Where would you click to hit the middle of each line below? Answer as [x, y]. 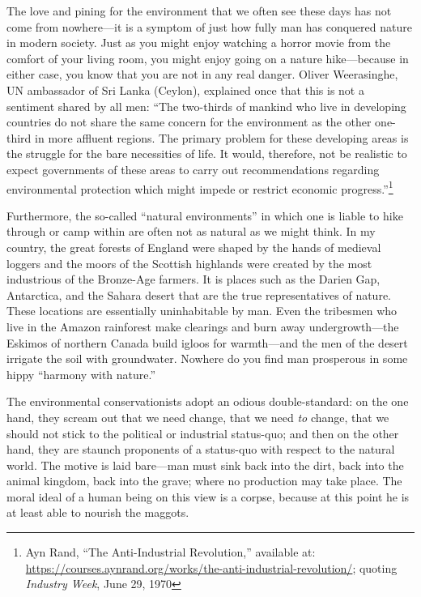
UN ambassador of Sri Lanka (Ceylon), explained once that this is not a [185, 90]
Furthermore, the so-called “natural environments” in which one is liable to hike [205, 215]
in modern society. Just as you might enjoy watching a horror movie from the [199, 43]
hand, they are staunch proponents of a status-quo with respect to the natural [201, 449]
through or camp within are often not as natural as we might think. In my [191, 231]
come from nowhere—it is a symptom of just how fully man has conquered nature [209, 26]
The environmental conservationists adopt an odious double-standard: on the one [208, 401]
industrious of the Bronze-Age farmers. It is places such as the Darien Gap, [193, 279]
